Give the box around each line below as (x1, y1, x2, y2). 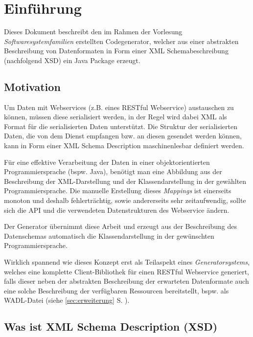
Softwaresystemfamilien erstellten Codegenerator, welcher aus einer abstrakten (4, 36, 239, 46)
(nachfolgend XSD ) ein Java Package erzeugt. (4, 55, 140, 65)
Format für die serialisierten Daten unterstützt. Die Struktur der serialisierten (4, 121, 238, 131)
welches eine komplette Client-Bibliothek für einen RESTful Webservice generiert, (4, 266, 250, 276)
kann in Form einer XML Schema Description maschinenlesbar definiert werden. (4, 140, 244, 151)
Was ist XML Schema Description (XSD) (4, 319, 218, 334)
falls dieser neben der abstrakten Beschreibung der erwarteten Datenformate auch (4, 276, 249, 286)
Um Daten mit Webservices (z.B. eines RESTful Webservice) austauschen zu (4, 102, 234, 112)
